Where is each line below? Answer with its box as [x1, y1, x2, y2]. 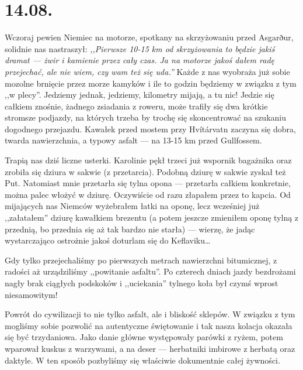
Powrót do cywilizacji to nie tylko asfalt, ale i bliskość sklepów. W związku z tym [5, 308, 295, 320]
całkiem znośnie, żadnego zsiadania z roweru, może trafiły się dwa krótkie [5, 100, 268, 112]
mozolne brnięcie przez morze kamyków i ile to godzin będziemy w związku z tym [5, 77, 297, 89]
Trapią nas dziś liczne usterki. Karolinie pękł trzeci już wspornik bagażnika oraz [5, 154, 292, 166]
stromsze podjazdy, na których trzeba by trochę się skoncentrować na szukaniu [5, 111, 287, 124]
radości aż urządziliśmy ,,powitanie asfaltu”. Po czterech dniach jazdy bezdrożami [5, 265, 296, 277]
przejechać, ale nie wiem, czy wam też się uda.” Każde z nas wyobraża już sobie [5, 65, 290, 77]
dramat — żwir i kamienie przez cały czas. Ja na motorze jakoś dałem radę [5, 54, 274, 66]
